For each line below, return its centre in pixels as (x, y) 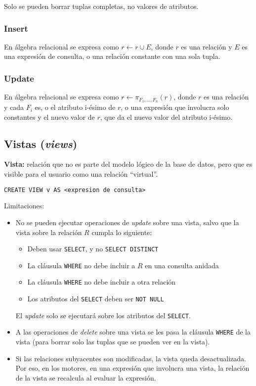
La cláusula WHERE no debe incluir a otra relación (102, 282)
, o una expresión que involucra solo (175, 107)
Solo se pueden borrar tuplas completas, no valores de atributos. (101, 6)
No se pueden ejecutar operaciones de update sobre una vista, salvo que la (127, 222)
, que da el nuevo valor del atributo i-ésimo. (166, 117)
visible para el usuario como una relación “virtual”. (81, 174)
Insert (16, 28)
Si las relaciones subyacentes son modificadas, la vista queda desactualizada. (131, 358)
